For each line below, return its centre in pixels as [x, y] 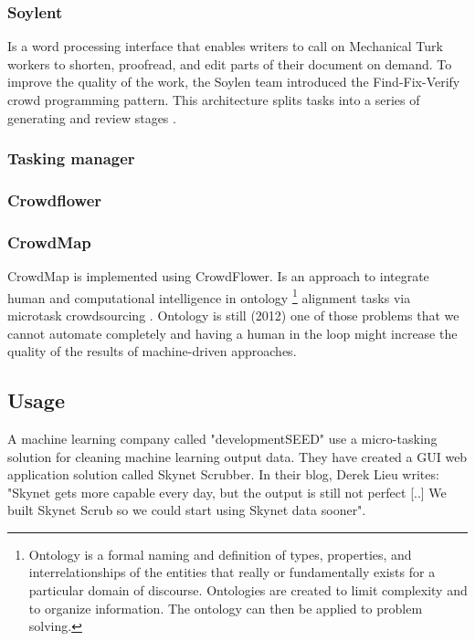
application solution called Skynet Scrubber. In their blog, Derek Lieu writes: [223, 474]
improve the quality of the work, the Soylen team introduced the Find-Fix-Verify [234, 82]
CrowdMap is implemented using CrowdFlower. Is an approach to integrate [218, 276]
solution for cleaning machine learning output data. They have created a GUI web [237, 456]
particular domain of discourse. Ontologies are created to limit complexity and [248, 590]
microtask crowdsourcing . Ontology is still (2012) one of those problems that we [233, 315]
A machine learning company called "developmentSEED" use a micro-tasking [222, 438]
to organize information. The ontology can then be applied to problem [226, 608]
